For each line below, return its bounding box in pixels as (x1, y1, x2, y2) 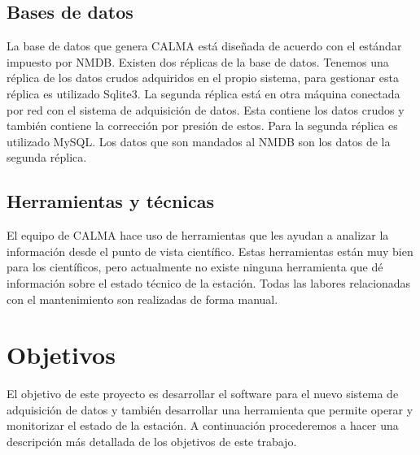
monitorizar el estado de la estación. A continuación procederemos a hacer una (7, 417, 399, 434)
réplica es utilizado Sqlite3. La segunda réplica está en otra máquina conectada (7, 84, 400, 102)
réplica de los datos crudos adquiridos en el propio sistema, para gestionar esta (7, 69, 399, 86)
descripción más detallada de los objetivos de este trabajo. (7, 433, 297, 450)
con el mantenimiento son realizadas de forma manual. (7, 290, 278, 307)
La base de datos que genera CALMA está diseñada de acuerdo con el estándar (7, 37, 402, 54)
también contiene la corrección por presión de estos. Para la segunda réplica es (7, 117, 398, 134)
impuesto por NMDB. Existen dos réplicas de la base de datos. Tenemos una (7, 53, 389, 70)
